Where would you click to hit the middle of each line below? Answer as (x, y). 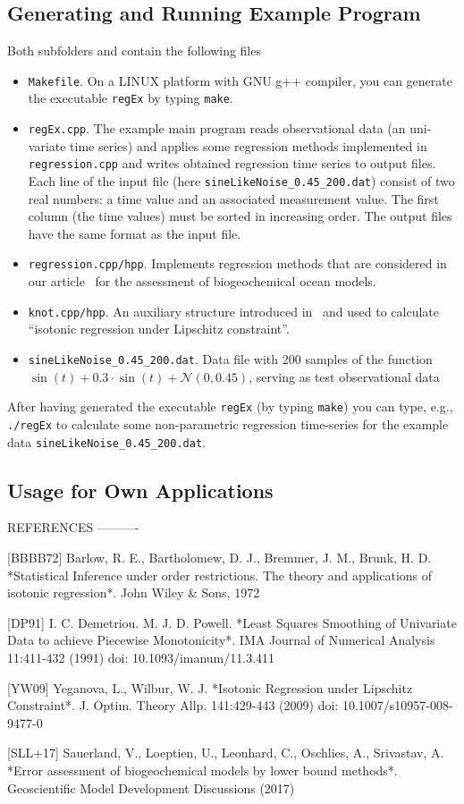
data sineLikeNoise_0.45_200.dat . (106, 441)
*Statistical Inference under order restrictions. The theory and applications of (220, 575)
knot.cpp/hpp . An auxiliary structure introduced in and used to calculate (233, 311)
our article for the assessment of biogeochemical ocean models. (202, 281)
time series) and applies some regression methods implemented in (249, 145)
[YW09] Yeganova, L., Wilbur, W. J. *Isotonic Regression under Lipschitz (210, 687)
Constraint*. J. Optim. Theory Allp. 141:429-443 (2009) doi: (173, 705)
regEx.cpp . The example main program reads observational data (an (217, 128)
